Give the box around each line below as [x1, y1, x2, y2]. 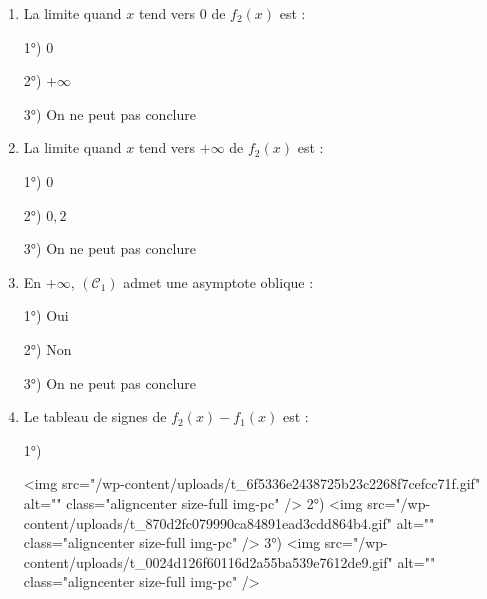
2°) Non [23, 338, 72, 359]
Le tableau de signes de [23, 406, 167, 427]
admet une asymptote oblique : [123, 271, 314, 292]
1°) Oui [23, 305, 69, 326]
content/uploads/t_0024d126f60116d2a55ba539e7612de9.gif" [23, 551, 393, 572]
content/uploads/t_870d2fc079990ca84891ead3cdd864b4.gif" [23, 512, 392, 533]
